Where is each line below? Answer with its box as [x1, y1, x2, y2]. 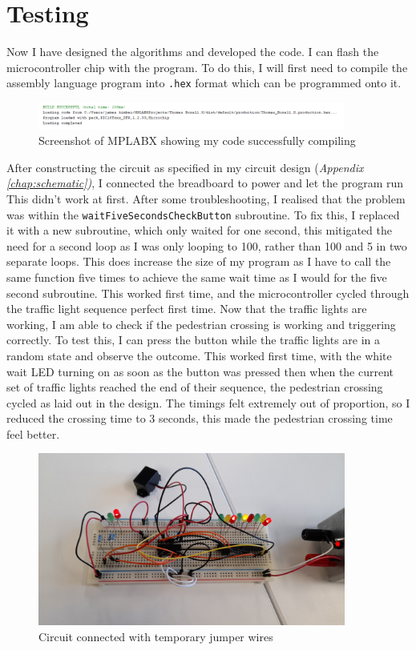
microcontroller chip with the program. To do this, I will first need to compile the [6, 58, 408, 75]
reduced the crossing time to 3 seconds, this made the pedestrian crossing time [6, 410, 393, 427]
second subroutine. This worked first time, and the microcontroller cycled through [6, 284, 410, 301]
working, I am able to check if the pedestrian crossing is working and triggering [6, 315, 396, 332]
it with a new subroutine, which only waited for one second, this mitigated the [6, 222, 392, 239]
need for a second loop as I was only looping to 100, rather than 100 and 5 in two [6, 237, 407, 254]
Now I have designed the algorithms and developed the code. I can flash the [6, 43, 379, 60]
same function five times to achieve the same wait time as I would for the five [6, 268, 387, 285]
